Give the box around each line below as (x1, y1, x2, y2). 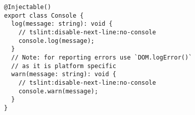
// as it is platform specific (11, 62, 116, 70)
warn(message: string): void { (11, 71, 116, 78)
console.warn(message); (18, 87, 99, 95)
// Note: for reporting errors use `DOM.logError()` (11, 53, 192, 61)
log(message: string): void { (11, 20, 113, 28)
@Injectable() (4, 4, 52, 11)
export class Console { (4, 12, 84, 19)
